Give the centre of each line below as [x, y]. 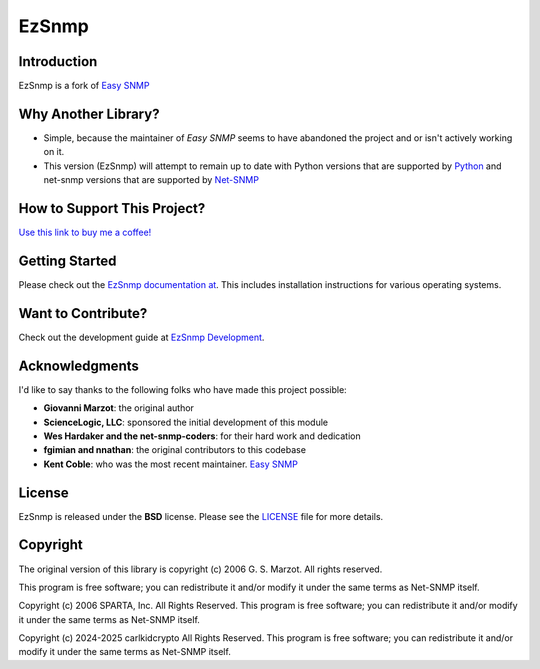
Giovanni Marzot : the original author [119, 408]
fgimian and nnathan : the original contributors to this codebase [175, 450]
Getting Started [67, 260]
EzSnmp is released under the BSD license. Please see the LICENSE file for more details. [201, 516]
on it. [54, 152]
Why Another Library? [89, 113]
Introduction [58, 61]
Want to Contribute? [83, 313]
